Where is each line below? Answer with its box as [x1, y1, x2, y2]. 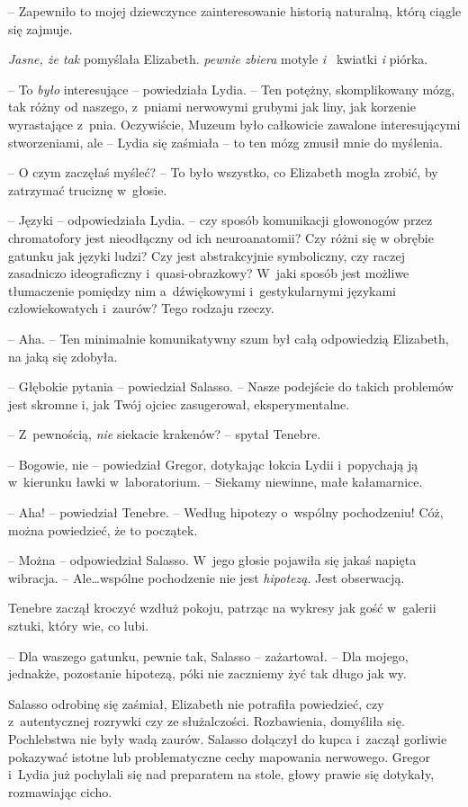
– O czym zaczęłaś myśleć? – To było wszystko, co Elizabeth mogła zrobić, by [8, 163, 438, 182]
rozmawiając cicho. [8, 782, 112, 801]
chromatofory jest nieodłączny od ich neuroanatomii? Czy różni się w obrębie [8, 228, 434, 247]
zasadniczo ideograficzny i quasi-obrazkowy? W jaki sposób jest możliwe [8, 264, 409, 282]
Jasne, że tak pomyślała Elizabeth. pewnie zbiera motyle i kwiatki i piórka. [8, 49, 428, 68]
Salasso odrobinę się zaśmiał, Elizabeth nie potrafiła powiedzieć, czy [8, 694, 384, 713]
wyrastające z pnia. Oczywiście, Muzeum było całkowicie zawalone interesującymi [8, 114, 461, 133]
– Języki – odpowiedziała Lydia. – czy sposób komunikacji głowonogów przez [8, 211, 433, 229]
